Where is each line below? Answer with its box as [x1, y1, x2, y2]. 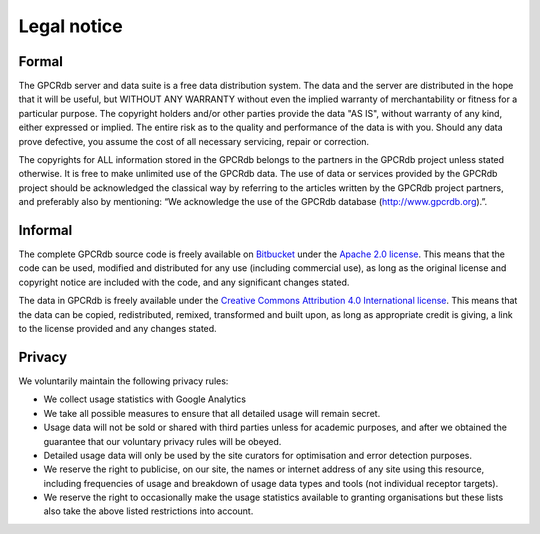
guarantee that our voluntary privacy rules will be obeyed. [43, 435, 282, 447]
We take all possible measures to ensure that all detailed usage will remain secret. [43, 407, 381, 419]
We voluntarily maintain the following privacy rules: [18, 375, 229, 387]
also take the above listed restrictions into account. [43, 505, 254, 517]
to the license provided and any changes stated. [18, 323, 217, 335]
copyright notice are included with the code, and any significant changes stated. [18, 276, 350, 288]
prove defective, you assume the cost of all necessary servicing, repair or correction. [18, 135, 370, 147]
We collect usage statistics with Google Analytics [43, 393, 247, 405]
